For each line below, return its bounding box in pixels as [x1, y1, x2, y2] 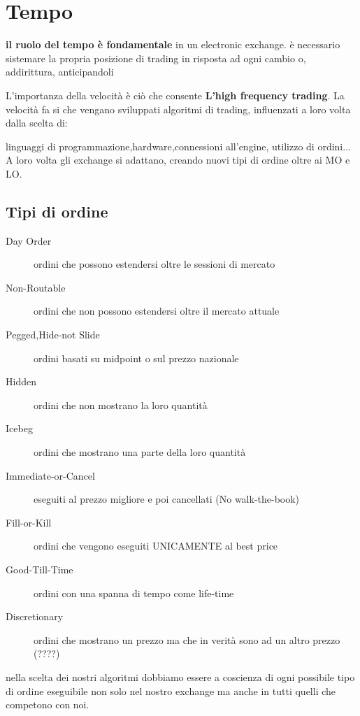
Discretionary [6, 609, 64, 624]
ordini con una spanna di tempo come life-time [34, 585, 234, 600]
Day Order [6, 233, 52, 248]
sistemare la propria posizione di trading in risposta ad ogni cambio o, [6, 50, 306, 65]
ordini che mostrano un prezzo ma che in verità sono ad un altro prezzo [34, 632, 340, 647]
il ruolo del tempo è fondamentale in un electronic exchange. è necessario [6, 37, 340, 52]
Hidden [6, 374, 36, 389]
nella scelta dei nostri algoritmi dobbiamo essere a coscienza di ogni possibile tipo [6, 669, 355, 684]
